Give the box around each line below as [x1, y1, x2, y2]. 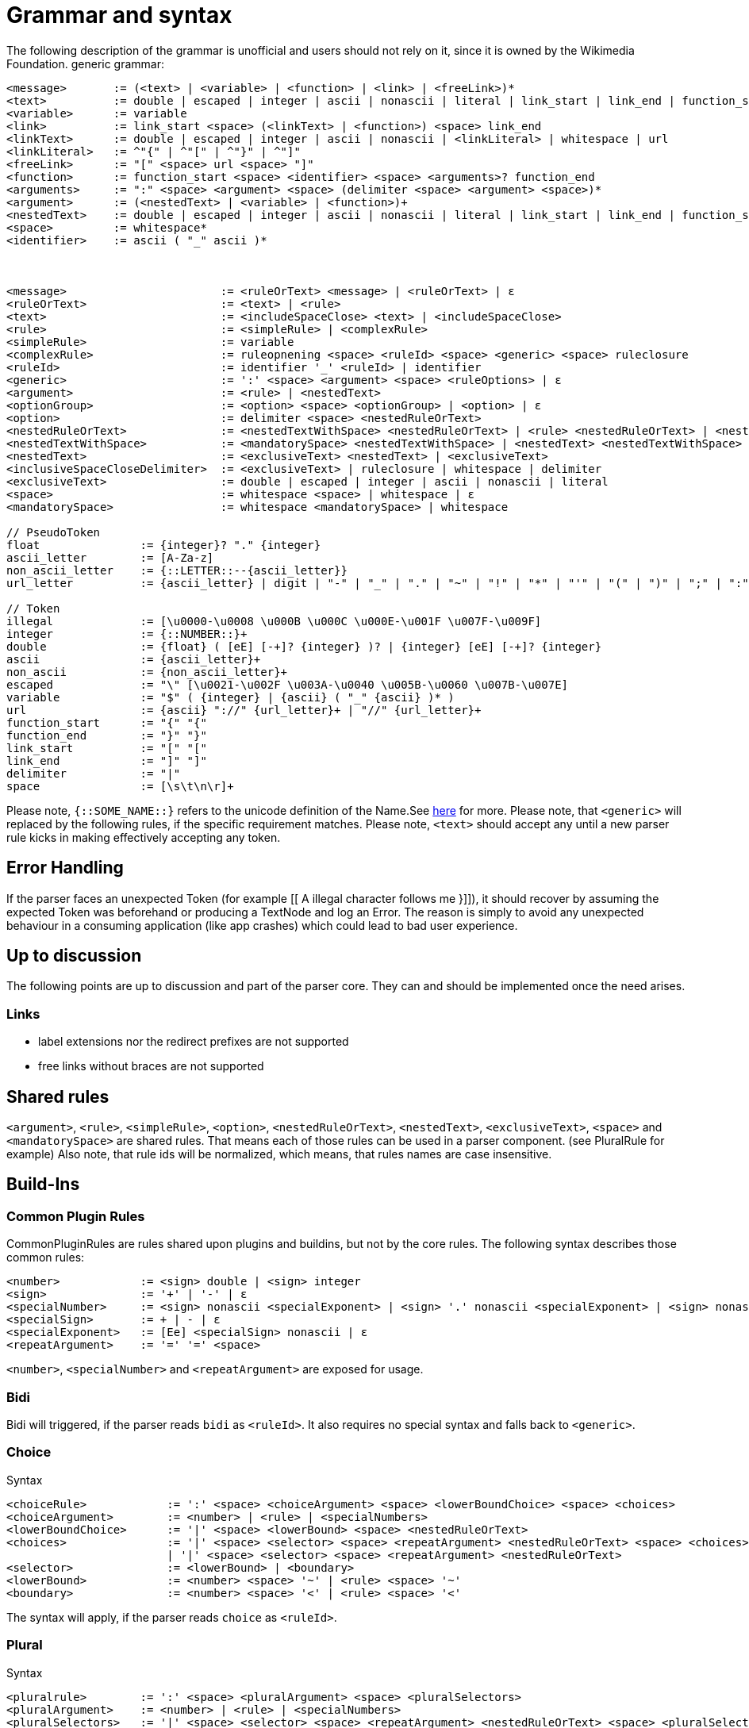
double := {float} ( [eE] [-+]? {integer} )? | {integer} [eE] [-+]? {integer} [6, 639, 602, 653]
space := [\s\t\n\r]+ [6, 779, 234, 793]
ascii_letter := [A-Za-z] [6, 551, 214, 564]
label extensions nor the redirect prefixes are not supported [38, 1035, 349, 1049]
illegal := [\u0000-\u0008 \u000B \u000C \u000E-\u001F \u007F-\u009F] [6, 614, 542, 628]
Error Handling [6, 858, 124, 878]
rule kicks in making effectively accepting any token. [6, 830, 281, 844]
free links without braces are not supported [38, 1059, 264, 1073]
